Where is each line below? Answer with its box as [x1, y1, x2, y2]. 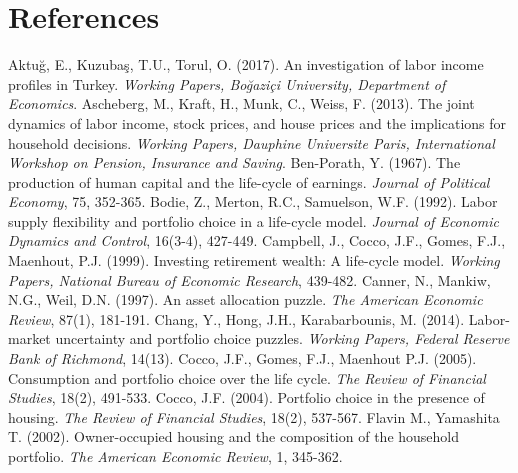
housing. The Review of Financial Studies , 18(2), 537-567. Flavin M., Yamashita [8, 406, 500, 427]
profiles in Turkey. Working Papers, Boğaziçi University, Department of [8, 73, 446, 94]
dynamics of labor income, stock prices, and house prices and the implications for [8, 112, 507, 133]
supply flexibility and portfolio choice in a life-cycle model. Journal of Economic [8, 210, 499, 231]
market [8, 328, 51, 349]
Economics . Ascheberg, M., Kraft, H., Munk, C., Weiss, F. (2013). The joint [8, 93, 475, 114]
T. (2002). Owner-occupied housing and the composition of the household [8, 426, 460, 447]
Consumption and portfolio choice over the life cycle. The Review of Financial [8, 367, 486, 388]
